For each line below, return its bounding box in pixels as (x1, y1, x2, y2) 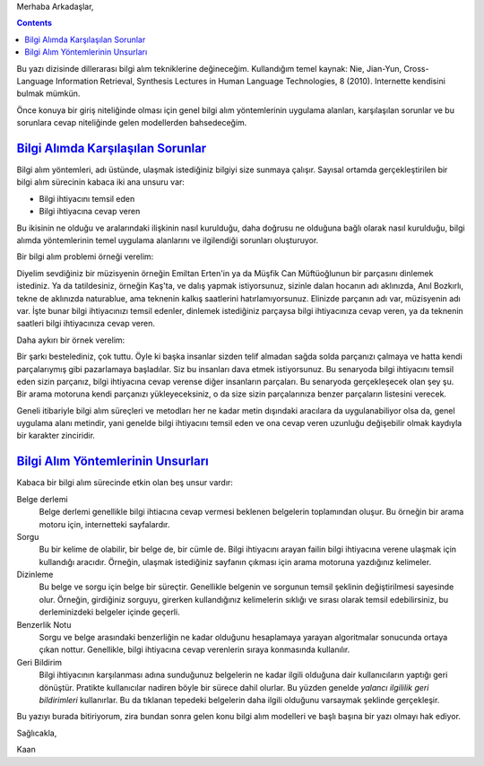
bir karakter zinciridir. (16, 431, 96, 441)
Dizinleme (16, 570, 54, 580)
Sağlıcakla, (16, 727, 57, 738)
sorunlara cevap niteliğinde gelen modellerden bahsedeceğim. (16, 118, 247, 128)
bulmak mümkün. (16, 88, 81, 99)
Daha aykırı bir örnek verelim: (16, 335, 125, 345)
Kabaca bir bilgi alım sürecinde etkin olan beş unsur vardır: (16, 477, 233, 488)
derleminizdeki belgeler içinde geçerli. (39, 606, 180, 618)
